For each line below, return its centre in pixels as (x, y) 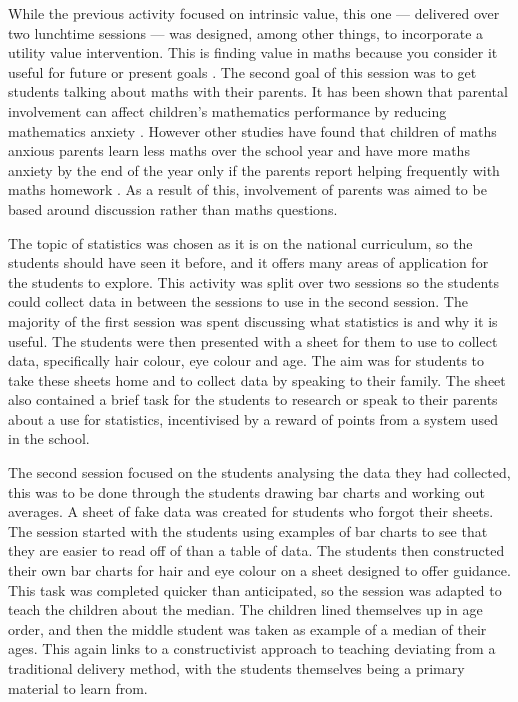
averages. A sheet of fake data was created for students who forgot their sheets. (251, 511)
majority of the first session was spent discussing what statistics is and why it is (253, 320)
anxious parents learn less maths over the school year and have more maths (239, 150)
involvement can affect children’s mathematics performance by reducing (227, 110)
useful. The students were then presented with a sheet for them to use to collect (253, 340)
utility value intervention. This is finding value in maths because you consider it (253, 52)
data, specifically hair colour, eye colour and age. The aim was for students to (246, 360)
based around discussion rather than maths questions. (173, 208)
